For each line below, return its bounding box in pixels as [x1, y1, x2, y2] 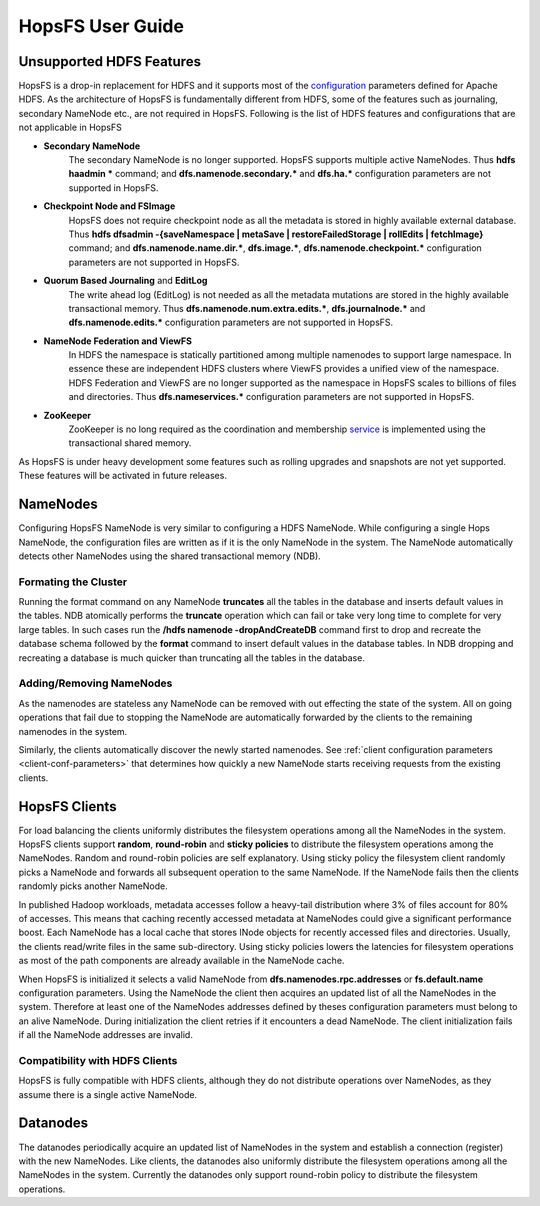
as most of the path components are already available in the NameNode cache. [18, 955, 345, 967]
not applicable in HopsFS [18, 121, 122, 134]
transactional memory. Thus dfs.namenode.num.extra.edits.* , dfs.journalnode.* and [68, 302, 426, 314]
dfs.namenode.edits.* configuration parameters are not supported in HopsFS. [68, 316, 394, 329]
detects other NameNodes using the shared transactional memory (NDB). [18, 550, 322, 562]
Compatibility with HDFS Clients [18, 1053, 178, 1067]
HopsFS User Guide [18, 15, 185, 37]
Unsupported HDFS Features [18, 53, 202, 70]
